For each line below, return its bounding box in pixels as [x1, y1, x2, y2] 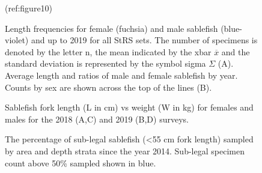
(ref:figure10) [5, 2, 53, 14]
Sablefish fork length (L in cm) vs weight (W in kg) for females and [5, 101, 254, 114]
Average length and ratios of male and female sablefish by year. [5, 68, 238, 81]
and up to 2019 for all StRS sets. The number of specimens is [31, 34, 258, 46]
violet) [5, 34, 29, 46]
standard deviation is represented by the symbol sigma [5, 57, 206, 70]
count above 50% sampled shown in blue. [5, 156, 156, 169]
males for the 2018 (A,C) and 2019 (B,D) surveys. [5, 112, 189, 125]
